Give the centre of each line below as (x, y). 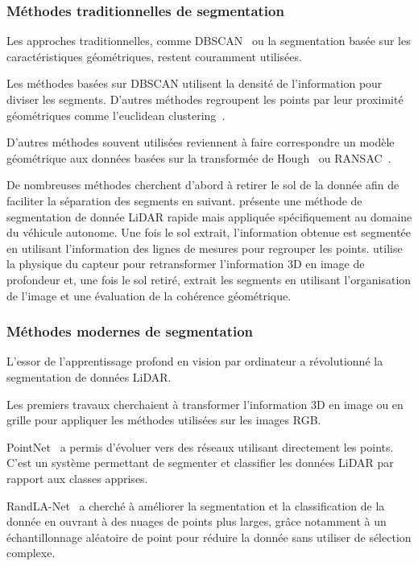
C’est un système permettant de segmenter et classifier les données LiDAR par (200, 463)
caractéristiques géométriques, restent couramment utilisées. (154, 56)
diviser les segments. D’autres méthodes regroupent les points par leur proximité (205, 99)
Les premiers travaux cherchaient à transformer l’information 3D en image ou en (205, 404)
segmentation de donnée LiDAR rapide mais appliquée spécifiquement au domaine (209, 216)
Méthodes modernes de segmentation (130, 331)
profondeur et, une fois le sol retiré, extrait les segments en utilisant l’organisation (209, 279)
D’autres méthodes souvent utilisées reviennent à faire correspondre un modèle (201, 142)
